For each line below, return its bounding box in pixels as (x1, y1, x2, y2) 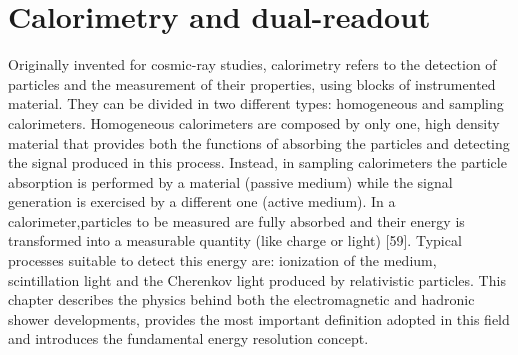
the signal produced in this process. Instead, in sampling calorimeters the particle (8, 152, 507, 173)
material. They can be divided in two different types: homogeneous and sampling (8, 93, 504, 114)
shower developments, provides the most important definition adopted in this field (8, 308, 510, 329)
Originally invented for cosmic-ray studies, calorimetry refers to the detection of (8, 54, 497, 75)
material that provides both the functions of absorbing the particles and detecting (8, 132, 510, 153)
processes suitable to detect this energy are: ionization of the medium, (8, 250, 437, 271)
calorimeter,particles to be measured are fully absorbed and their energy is (8, 210, 465, 231)
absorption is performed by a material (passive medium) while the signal (8, 171, 453, 192)
